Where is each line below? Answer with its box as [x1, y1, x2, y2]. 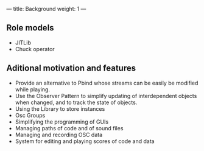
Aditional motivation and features [6, 63, 136, 74]
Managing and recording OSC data [15, 131, 103, 138]
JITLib [15, 39, 32, 46]
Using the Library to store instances [15, 105, 105, 112]
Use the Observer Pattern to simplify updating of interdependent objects [15, 92, 197, 99]
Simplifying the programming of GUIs [15, 118, 108, 125]
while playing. [15, 85, 51, 93]
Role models [6, 23, 54, 33]
